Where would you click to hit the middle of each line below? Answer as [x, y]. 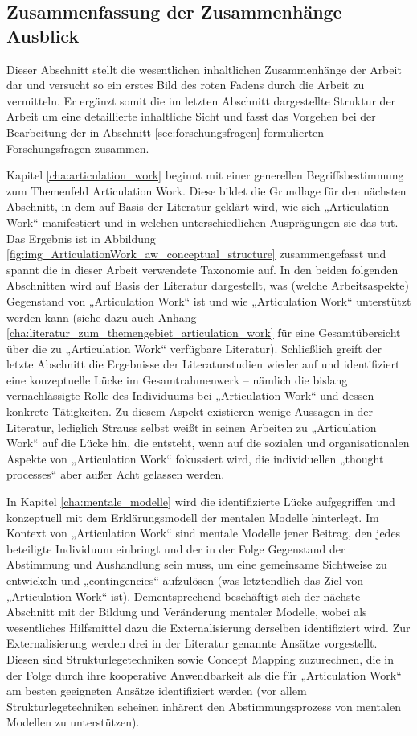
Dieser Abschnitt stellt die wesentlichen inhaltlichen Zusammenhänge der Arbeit [204, 69]
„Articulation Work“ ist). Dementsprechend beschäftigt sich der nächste [184, 596]
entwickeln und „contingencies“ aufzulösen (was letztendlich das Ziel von [185, 580]
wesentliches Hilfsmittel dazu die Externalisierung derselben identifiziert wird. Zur [208, 627]
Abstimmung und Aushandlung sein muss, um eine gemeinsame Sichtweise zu [197, 564]
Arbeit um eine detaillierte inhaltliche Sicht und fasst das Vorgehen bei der [191, 116]
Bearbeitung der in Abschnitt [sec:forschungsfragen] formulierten [166, 132]
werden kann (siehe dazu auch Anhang [102, 317]
